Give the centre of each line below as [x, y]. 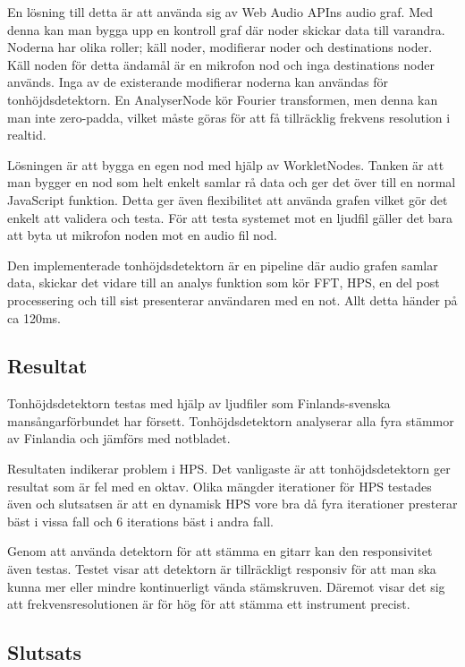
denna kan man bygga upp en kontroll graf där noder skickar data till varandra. [226, 29]
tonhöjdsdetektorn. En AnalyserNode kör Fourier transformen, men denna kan [223, 99]
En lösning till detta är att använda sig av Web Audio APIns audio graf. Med [220, 12]
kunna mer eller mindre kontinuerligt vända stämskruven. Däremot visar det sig [226, 586]
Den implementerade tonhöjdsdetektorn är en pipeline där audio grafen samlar [223, 265]
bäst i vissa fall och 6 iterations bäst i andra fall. [140, 521]
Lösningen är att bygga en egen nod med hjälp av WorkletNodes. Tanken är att [226, 164]
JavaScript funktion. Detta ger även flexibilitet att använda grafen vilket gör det [228, 199]
